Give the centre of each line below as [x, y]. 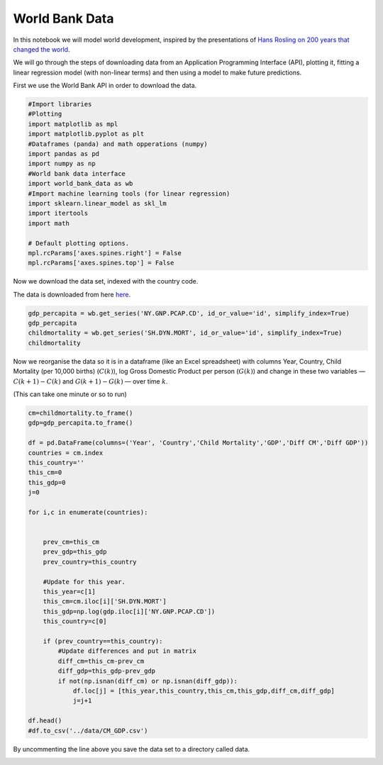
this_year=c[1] [69, 592]
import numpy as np [62, 164]
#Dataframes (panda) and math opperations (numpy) [118, 144]
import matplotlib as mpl [73, 124]
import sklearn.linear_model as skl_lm [97, 203]
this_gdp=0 [47, 482]
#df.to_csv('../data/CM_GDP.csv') [88, 731]
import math [49, 223]
